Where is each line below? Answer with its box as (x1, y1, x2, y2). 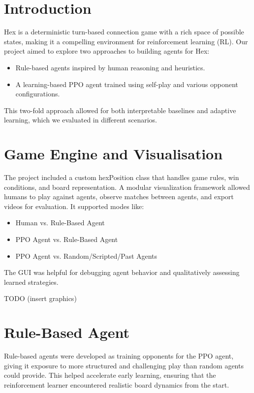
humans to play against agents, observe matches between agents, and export (4, 191, 234, 202)
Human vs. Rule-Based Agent (15, 217, 105, 228)
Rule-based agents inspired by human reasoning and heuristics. (15, 62, 205, 72)
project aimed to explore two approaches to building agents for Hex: (4, 46, 210, 56)
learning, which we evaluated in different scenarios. (4, 115, 157, 125)
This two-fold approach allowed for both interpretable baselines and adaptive (4, 105, 236, 115)
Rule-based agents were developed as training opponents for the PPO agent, (4, 351, 234, 361)
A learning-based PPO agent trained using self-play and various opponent (15, 79, 238, 89)
